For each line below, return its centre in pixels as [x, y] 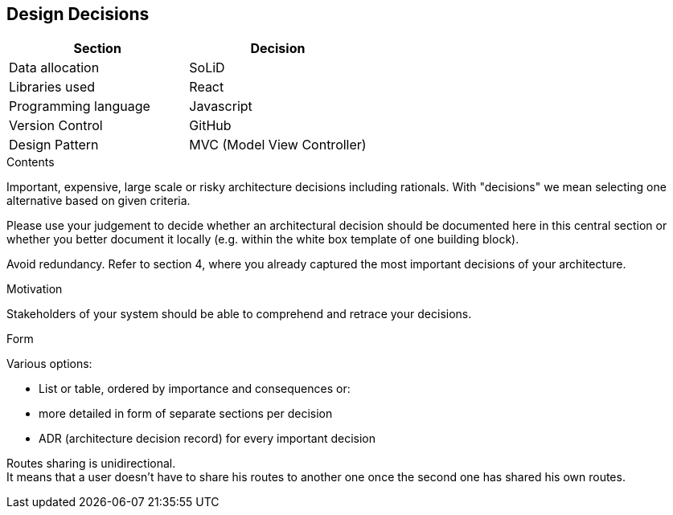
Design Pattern [54, 145]
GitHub [210, 126]
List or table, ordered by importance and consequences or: [195, 389]
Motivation [35, 289]
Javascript [221, 106]
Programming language [80, 106]
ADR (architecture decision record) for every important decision [207, 439]
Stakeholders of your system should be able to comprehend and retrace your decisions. [239, 314]
